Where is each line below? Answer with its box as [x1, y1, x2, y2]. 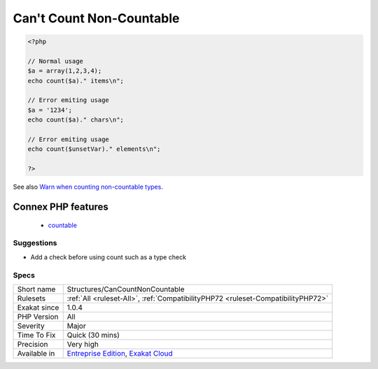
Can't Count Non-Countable [13, 10, 180, 26]
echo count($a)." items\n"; [27, 77, 124, 85]
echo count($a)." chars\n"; [27, 116, 124, 124]
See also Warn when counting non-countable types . [13, 182, 164, 191]
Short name [17, 284, 56, 294]
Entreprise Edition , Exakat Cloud [66, 348, 173, 358]
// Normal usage [27, 57, 84, 65]
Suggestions [13, 238, 57, 248]
